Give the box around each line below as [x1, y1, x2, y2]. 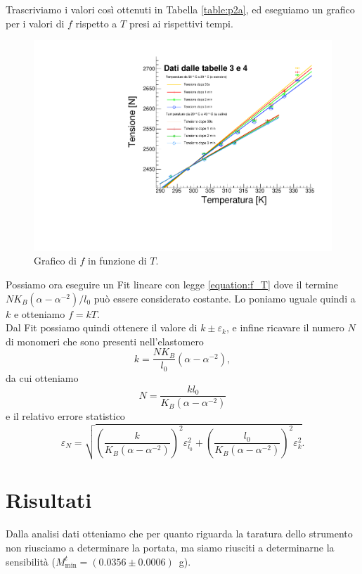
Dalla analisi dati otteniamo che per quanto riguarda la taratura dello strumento [6, 526, 353, 541]
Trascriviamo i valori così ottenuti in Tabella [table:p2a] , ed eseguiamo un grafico [6, 2, 355, 16]
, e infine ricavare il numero [226, 320, 344, 335]
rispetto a [75, 15, 117, 30]
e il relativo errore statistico [6, 409, 125, 423]
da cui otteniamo [6, 370, 79, 385]
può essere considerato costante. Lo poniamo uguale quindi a [93, 291, 356, 305]
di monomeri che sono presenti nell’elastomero [6, 333, 204, 348]
